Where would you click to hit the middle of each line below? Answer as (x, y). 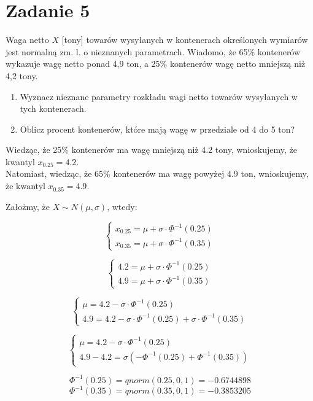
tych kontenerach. (53, 108)
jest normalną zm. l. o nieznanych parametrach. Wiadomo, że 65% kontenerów (153, 51)
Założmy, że (28, 206)
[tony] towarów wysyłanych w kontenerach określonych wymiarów (185, 40)
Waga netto (27, 40)
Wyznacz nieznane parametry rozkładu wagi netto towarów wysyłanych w (159, 96)
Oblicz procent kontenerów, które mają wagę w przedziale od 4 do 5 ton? (157, 129)
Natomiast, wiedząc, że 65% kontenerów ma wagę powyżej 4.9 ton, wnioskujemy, (157, 173)
